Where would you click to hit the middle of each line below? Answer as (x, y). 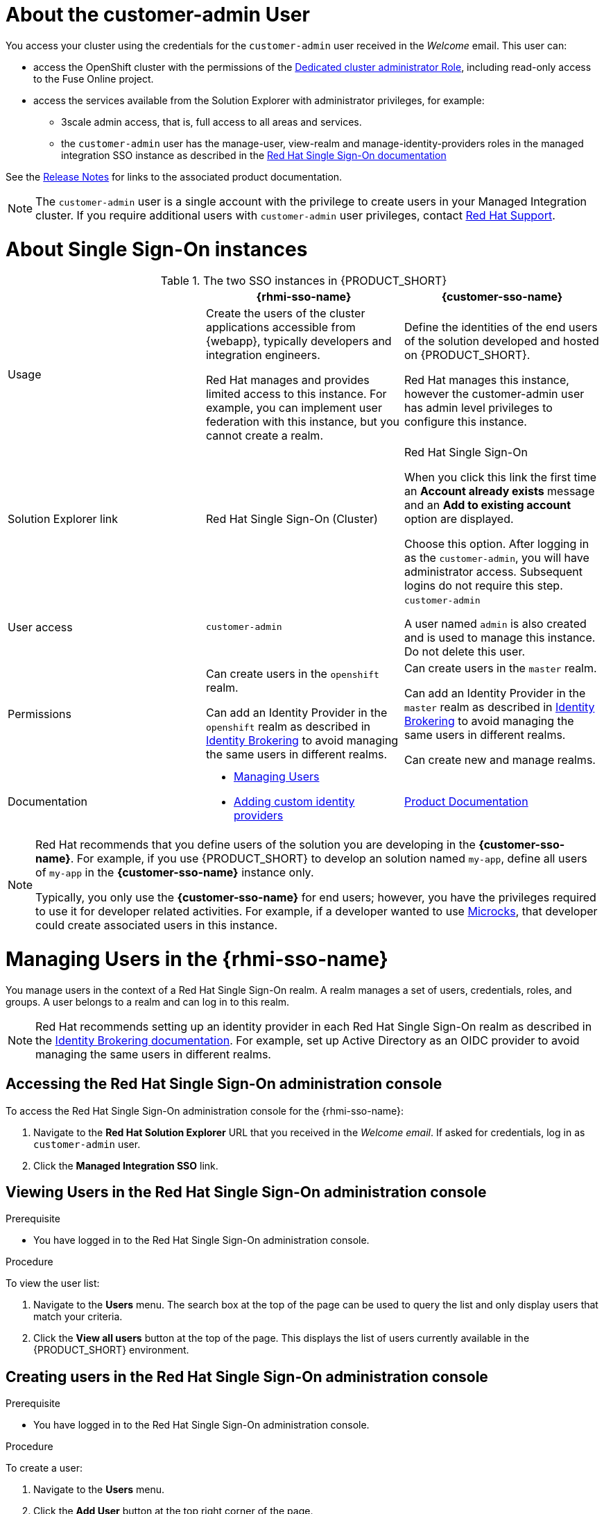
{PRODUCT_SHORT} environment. (111, 1350)
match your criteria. (78, 1317)
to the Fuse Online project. (94, 78)
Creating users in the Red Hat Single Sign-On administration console (247, 1376)
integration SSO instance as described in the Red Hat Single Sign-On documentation (254, 155)
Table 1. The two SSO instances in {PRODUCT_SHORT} (304, 281)
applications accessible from (281, 327)
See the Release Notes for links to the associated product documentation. (174, 176)
